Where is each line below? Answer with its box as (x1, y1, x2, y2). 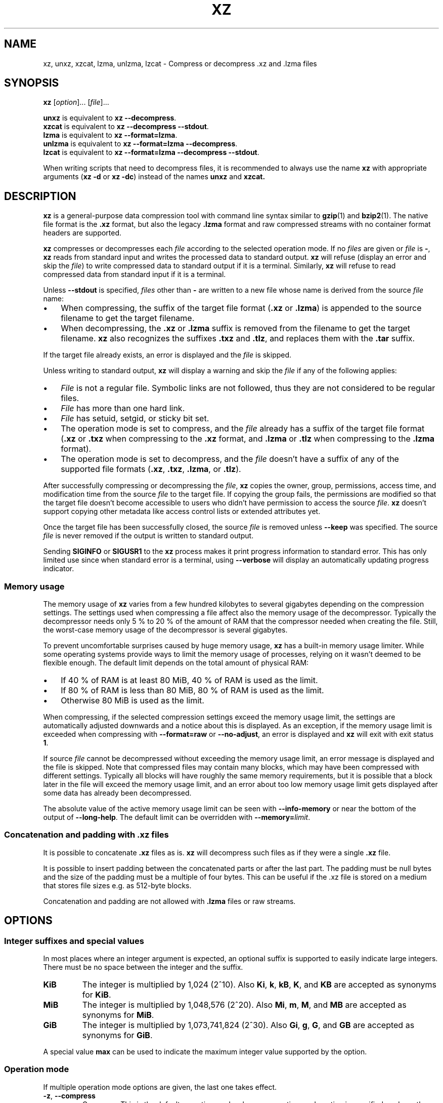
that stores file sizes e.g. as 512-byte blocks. (43, 881, 192, 890)
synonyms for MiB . (82, 1010, 154, 1020)
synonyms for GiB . (82, 1030, 153, 1040)
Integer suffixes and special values (4, 935, 144, 946)
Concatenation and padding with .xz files (4, 830, 169, 840)
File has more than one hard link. (61, 403, 185, 414)
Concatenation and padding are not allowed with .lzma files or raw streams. (43, 896, 296, 905)
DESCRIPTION (4, 189, 76, 203)
